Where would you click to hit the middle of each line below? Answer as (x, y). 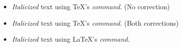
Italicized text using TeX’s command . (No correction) (91, 6)
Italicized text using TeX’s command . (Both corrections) (95, 23)
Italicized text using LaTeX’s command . (71, 39)
